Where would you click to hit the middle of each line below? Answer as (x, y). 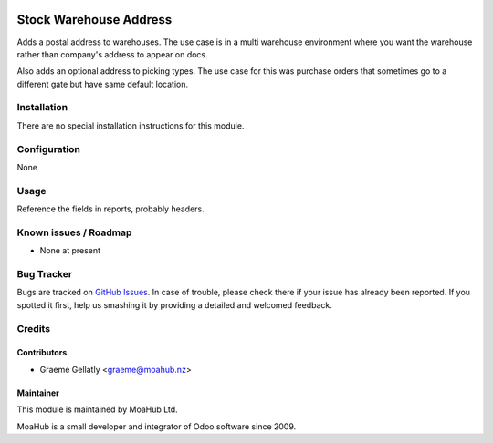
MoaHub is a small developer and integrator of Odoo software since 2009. (157, 426)
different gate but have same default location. (103, 84)
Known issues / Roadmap (74, 232)
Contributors (42, 353)
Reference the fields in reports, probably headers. (110, 209)
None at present (70, 251)
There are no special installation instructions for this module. (131, 125)
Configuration (49, 149)
